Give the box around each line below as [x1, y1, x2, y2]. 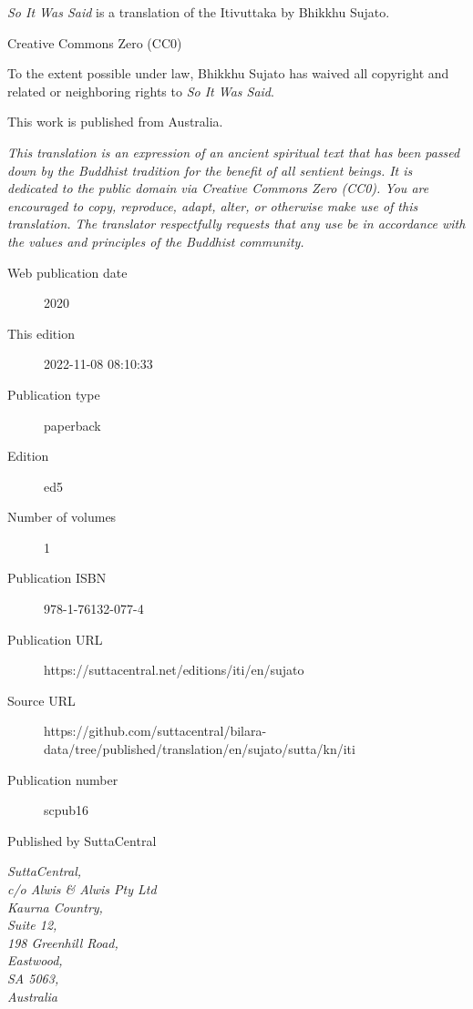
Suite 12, [7, 915, 57, 934]
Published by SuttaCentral [7, 831, 157, 850]
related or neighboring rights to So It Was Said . [7, 81, 274, 100]
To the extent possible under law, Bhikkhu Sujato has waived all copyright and [7, 64, 449, 83]
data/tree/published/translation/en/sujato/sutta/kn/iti [44, 739, 355, 759]
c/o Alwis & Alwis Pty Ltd [7, 880, 157, 898]
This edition [7, 323, 75, 342]
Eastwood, [7, 951, 63, 970]
